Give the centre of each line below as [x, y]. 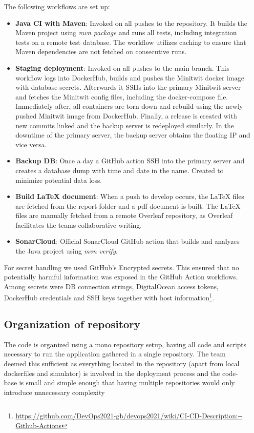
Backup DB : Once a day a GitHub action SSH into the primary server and [130, 161]
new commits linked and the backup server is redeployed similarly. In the [125, 125]
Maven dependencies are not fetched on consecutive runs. [101, 51]
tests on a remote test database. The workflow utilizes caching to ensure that [131, 42]
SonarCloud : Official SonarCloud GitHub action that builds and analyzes [127, 241]
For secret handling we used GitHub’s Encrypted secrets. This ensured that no [122, 267]
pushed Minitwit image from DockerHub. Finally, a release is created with [126, 115]
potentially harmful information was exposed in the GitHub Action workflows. [121, 277]
